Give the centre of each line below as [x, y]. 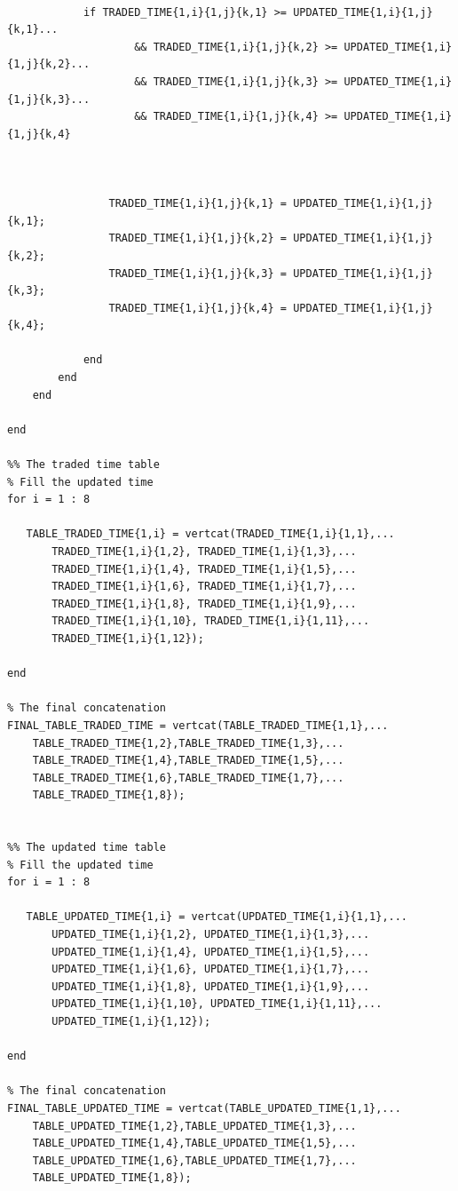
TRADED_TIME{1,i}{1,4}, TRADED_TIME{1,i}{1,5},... [204, 569]
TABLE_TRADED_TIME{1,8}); [109, 795]
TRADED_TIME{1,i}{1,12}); [128, 638]
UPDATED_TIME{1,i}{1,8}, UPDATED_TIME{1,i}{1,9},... [211, 986]
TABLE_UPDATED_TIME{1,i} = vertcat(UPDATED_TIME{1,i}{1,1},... [217, 917]
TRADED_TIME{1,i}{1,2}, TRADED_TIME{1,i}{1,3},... [204, 552]
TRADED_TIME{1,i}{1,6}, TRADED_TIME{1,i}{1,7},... [204, 587]
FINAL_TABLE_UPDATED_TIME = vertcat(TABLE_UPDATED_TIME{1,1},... [204, 1108]
